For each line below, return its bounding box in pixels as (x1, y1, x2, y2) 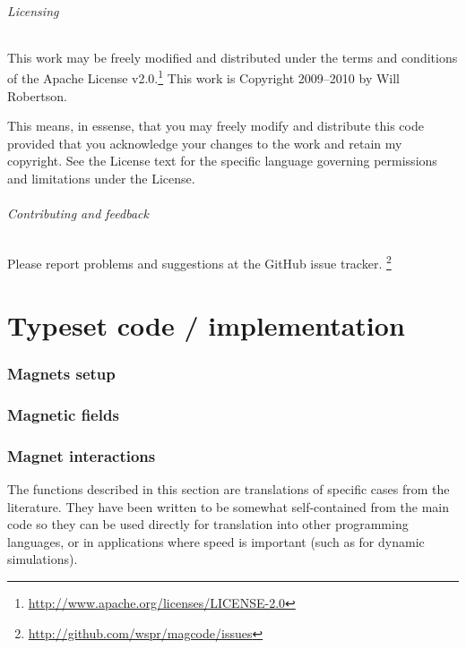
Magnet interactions (7, 444, 156, 466)
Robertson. (7, 86, 67, 105)
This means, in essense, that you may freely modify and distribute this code (7, 116, 424, 135)
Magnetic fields (7, 403, 119, 425)
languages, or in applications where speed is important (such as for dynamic (7, 532, 425, 551)
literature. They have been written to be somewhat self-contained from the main (7, 497, 450, 516)
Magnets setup (7, 362, 116, 384)
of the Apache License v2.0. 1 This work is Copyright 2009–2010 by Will (7, 66, 401, 88)
